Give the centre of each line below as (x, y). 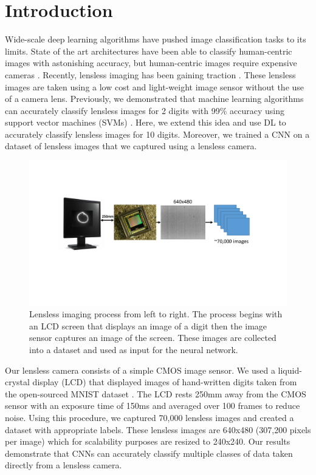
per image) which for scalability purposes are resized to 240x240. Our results (148, 441)
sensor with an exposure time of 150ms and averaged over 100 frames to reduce (153, 406)
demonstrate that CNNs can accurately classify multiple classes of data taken (149, 453)
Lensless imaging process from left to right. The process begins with (156, 314)
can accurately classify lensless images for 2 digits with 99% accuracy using (145, 110)
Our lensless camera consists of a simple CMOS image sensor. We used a (140, 370)
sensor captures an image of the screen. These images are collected (153, 338)
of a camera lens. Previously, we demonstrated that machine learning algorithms (154, 99)
